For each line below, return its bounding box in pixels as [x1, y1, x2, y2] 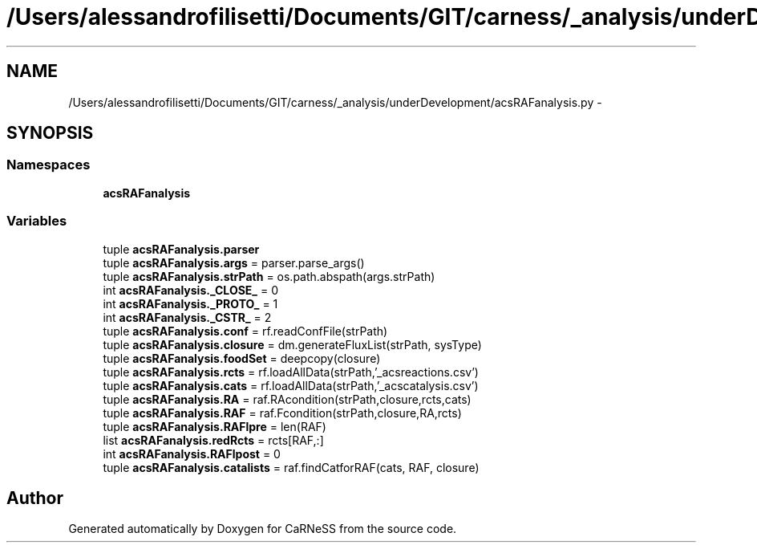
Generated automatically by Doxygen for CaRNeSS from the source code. [68, 522, 457, 536]
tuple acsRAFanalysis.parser [103, 242, 260, 256]
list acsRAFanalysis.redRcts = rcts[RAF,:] [103, 433, 324, 447]
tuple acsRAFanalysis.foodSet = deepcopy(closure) [103, 351, 381, 365]
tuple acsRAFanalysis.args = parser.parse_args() [103, 255, 365, 270]
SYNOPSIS [6, 123, 94, 144]
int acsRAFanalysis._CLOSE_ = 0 [103, 283, 278, 297]
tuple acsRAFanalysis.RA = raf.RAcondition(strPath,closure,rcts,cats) [103, 392, 472, 406]
